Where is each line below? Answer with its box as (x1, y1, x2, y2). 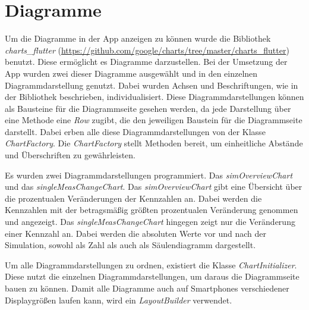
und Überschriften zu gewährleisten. (5, 149, 136, 161)
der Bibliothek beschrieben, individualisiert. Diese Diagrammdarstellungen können (5, 90, 304, 103)
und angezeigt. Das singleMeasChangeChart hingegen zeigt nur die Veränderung (5, 215, 295, 228)
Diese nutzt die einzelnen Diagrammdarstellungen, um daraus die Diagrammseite (5, 270, 299, 283)
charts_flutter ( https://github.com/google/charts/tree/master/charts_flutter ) (5, 43, 289, 56)
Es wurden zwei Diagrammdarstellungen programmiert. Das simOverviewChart (5, 168, 293, 181)
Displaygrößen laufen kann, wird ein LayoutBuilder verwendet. (5, 293, 232, 306)
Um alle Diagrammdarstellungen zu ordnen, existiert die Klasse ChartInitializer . (5, 258, 297, 271)
